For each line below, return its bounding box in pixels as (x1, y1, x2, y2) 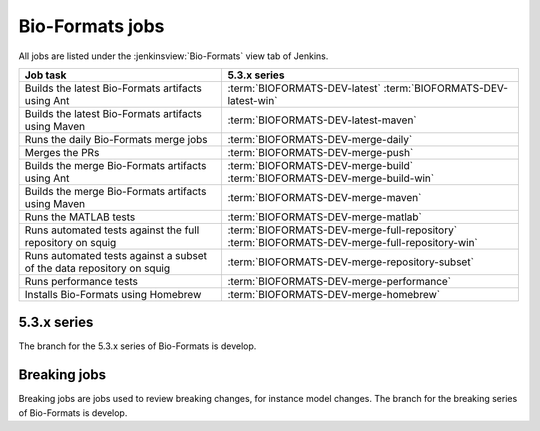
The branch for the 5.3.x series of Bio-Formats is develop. (18, 340, 257, 352)
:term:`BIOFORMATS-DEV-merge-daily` (227, 132, 413, 146)
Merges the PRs (24, 145, 100, 159)
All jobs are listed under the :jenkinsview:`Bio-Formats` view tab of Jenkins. (18, 50, 329, 62)
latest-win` (227, 93, 278, 107)
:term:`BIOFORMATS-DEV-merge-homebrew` (227, 287, 440, 301)
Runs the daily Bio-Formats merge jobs (24, 132, 208, 146)
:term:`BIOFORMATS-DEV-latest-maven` (227, 113, 417, 127)
